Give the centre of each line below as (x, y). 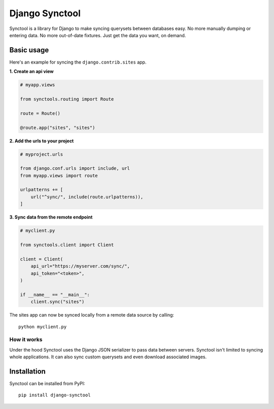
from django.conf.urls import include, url (75, 168)
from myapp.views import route (59, 176)
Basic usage (29, 50)
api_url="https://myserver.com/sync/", (80, 266)
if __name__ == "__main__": (55, 294)
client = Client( (42, 259)
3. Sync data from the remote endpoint (51, 217)
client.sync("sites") (58, 302)
